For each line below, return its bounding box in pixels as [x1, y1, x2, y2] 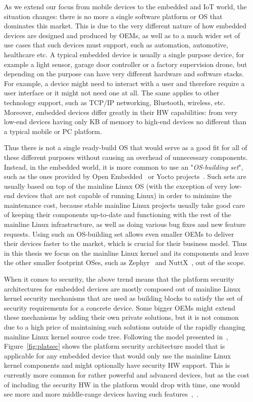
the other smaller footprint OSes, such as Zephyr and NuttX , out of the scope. [4, 257, 246, 268]
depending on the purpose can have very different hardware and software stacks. [4, 68, 244, 79]
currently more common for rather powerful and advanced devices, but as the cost [4, 369, 250, 380]
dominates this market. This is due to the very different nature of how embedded [4, 21, 247, 31]
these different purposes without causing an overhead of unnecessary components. [4, 152, 248, 162]
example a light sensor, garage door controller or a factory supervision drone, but [4, 59, 247, 69]
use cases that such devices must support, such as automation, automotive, [4, 40, 229, 50]
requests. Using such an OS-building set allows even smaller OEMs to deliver [4, 228, 234, 239]
